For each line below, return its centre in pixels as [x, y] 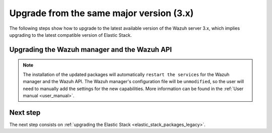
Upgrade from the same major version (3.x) [101, 13]
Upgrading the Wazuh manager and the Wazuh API [91, 50]
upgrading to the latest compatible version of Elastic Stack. [71, 35]
